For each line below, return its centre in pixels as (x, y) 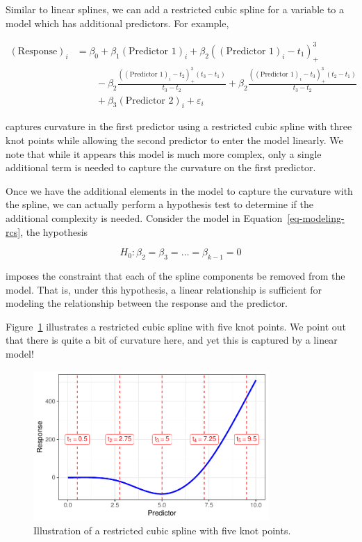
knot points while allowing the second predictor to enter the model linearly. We (174, 140)
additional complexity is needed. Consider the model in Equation (144, 218)
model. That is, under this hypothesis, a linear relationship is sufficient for (164, 289)
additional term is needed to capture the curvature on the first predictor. (161, 167)
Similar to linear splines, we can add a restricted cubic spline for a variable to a (175, 9)
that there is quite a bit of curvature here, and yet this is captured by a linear (172, 340)
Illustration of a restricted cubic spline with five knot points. (162, 530)
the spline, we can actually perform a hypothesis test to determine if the (159, 204)
